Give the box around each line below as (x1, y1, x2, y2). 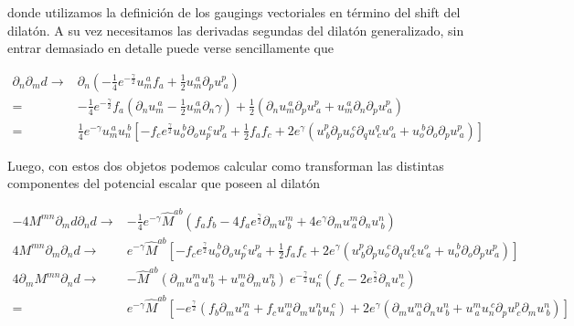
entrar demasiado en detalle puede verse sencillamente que (7, 38, 334, 58)
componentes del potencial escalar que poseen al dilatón (7, 174, 321, 193)
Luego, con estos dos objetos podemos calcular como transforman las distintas (7, 155, 444, 174)
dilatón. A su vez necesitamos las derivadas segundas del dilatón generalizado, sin (7, 20, 464, 39)
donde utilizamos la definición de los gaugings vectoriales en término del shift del (7, 3, 461, 21)
